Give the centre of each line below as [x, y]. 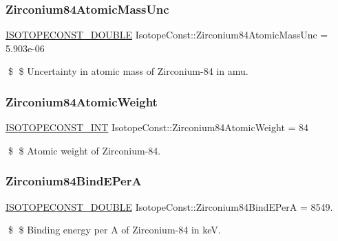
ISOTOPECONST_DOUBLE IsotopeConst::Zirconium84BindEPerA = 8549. [169, 206]
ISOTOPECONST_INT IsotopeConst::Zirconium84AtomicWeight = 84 [157, 127]
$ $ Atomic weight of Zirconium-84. [84, 150]
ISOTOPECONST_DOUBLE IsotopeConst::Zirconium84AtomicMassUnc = [167, 35]
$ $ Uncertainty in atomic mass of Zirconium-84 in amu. [128, 71]
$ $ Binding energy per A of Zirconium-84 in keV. [114, 230]
